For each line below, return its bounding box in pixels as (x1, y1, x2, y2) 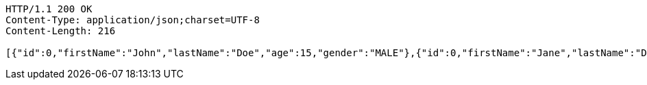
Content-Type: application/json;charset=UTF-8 (5, 14, 260, 25)
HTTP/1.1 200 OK (5, 3, 93, 14)
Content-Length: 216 (5, 25, 116, 36)
